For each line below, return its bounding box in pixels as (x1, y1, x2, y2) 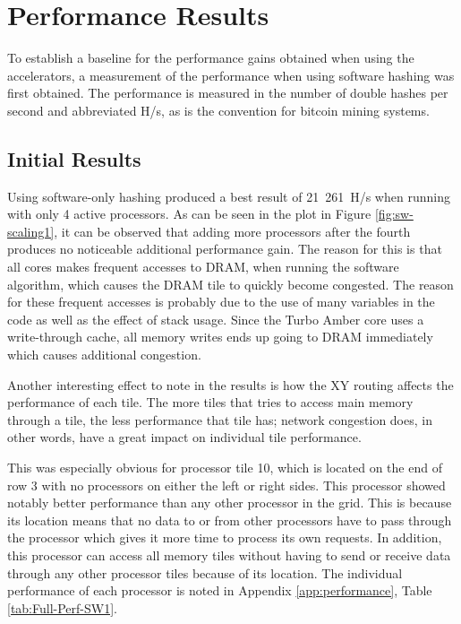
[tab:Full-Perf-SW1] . (7, 598, 117, 617)
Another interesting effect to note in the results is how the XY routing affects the (7, 375, 454, 394)
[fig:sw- (374, 204, 414, 223)
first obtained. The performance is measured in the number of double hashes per (7, 83, 448, 102)
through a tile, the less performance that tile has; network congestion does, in (7, 410, 432, 429)
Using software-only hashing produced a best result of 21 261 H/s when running (7, 186, 450, 205)
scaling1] (7, 221, 55, 240)
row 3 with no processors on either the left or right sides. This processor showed (7, 475, 446, 494)
